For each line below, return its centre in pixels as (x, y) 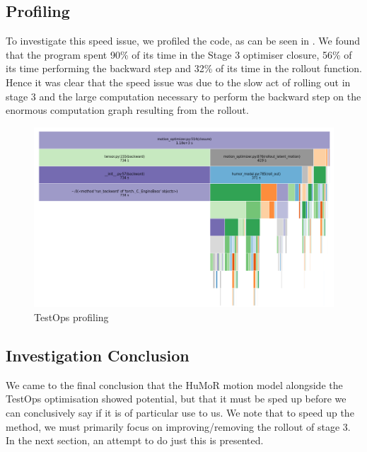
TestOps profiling (71, 317)
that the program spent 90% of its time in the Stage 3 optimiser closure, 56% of (179, 54)
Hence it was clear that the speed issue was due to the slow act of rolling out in (178, 82)
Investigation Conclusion (98, 355)
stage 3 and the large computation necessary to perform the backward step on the (183, 96)
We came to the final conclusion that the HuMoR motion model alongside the (174, 384)
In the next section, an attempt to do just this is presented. (135, 440)
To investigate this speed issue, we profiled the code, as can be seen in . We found (183, 41)
